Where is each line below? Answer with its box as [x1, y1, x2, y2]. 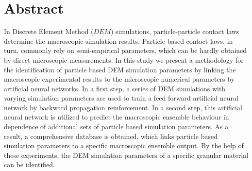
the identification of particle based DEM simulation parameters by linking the [4, 64, 236, 74]
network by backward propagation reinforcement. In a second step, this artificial [4, 102, 242, 112]
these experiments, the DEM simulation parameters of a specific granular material [4, 150, 249, 160]
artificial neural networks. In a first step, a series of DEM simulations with [4, 83, 226, 93]
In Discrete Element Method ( [4, 26, 94, 36]
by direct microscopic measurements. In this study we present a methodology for [4, 54, 244, 65]
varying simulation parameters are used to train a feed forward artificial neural [4, 93, 238, 103]
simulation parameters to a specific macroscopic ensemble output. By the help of [4, 140, 244, 151]
